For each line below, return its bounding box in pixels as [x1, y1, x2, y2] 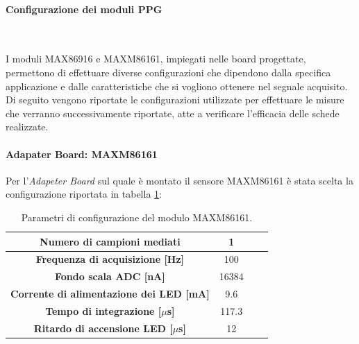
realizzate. [6, 119, 49, 134]
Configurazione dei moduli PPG [6, 1, 162, 16]
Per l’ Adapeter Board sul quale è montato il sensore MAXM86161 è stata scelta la [6, 173, 353, 187]
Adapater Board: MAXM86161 [6, 146, 158, 161]
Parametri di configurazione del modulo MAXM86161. [21, 209, 253, 224]
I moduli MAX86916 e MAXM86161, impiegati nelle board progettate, [6, 51, 306, 66]
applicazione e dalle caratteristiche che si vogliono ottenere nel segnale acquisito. [6, 78, 348, 93]
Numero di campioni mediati [40, 234, 181, 248]
